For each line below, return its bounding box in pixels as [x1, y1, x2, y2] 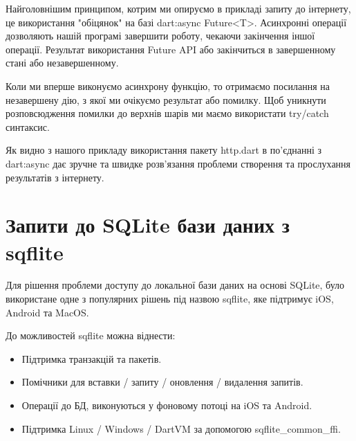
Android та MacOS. [6, 305, 89, 319]
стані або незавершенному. [6, 55, 119, 70]
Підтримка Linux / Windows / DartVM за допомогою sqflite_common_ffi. [21, 421, 341, 435]
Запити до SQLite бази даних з [6, 210, 290, 239]
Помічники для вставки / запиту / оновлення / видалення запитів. [21, 375, 303, 389]
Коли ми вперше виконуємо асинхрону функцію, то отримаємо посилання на [6, 78, 330, 93]
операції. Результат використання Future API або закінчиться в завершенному [6, 42, 336, 56]
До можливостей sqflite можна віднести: [6, 328, 176, 343]
